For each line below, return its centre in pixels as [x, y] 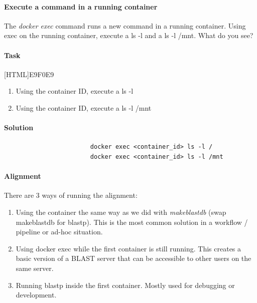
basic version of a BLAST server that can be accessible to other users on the [134, 258]
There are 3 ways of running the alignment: [71, 195]
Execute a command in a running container [81, 6]
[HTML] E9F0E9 [29, 74]
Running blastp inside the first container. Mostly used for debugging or [125, 285]
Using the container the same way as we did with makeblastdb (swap [121, 212]
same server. [35, 268]
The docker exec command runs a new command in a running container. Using [125, 25]
